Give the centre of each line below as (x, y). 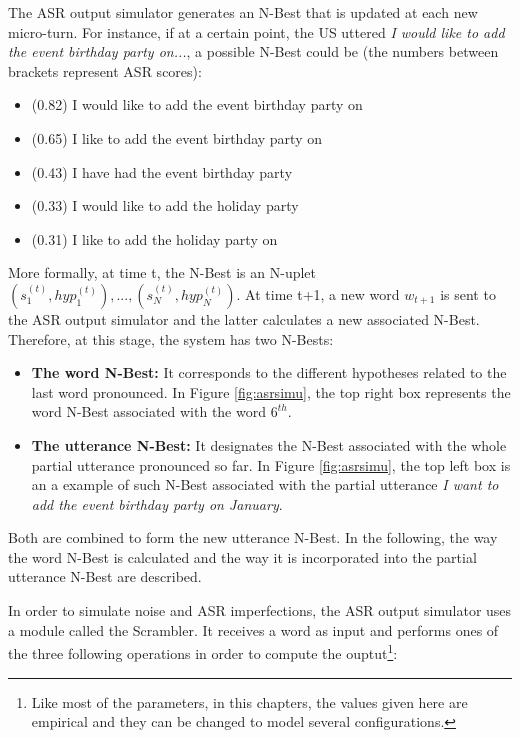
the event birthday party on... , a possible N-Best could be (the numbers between (253, 51)
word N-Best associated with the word (148, 411)
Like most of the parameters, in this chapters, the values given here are (249, 701)
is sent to (468, 293)
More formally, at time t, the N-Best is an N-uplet (162, 272)
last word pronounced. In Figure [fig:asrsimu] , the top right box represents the (271, 391)
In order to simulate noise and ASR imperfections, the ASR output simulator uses (260, 610)
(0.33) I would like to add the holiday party (165, 205)
